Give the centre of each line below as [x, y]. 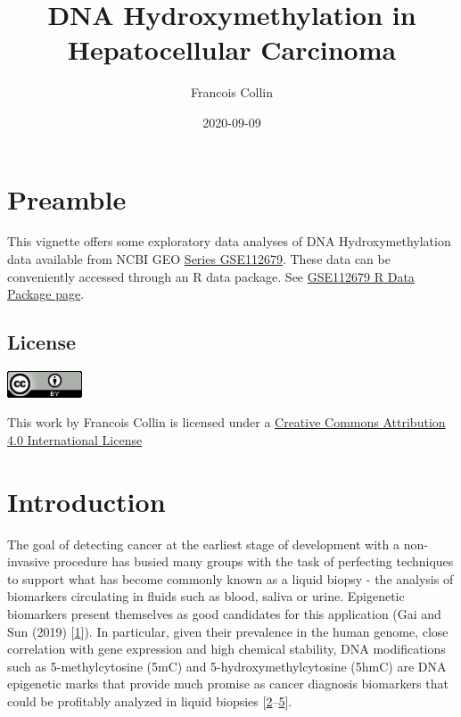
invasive [29, 561]
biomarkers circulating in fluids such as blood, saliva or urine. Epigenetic [206, 596]
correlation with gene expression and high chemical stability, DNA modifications [226, 649]
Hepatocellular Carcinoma [232, 49]
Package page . [46, 294]
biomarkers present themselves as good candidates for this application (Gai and [224, 614]
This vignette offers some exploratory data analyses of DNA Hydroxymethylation [229, 241]
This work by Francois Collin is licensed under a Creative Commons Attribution [226, 422]
